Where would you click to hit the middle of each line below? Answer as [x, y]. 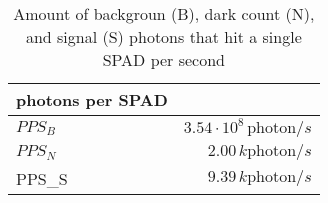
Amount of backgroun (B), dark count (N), [164, 13]
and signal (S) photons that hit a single [163, 36]
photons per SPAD [92, 99]
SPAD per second [163, 59]
